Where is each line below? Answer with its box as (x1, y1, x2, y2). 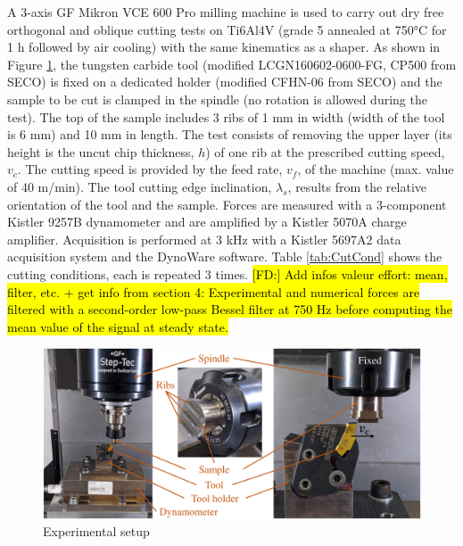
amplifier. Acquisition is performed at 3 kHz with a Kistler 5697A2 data (7, 229, 401, 248)
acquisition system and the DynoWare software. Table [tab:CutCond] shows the (7, 247, 442, 266)
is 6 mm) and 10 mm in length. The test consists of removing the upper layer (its (7, 125, 452, 144)
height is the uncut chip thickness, (7, 142, 194, 161)
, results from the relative (287, 177, 427, 195)
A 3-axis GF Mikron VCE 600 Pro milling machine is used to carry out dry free (7, 3, 444, 21)
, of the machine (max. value (297, 160, 454, 178)
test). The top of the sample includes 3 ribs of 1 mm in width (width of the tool (7, 107, 445, 126)
